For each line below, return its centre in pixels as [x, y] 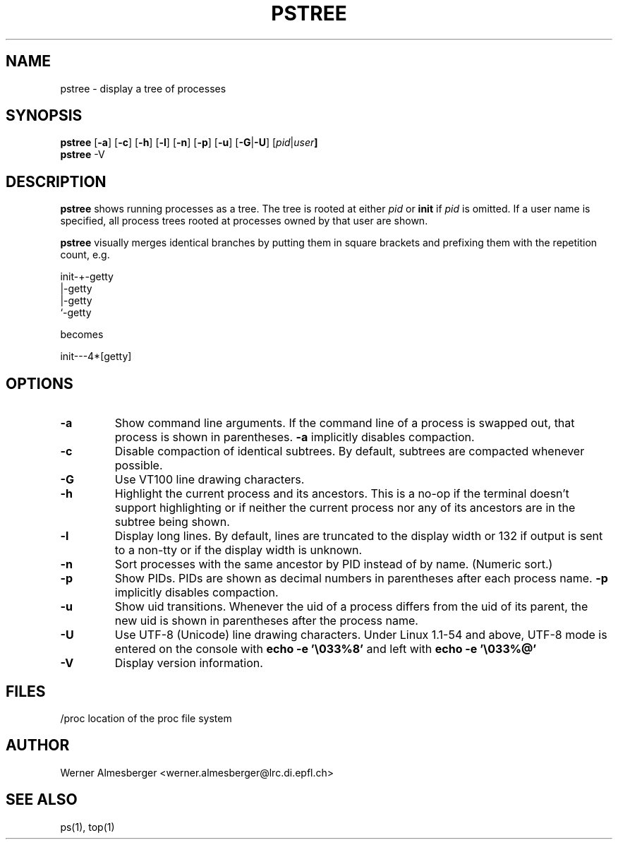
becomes [82, 335]
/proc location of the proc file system [146, 718]
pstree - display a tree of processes [143, 88]
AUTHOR [38, 745]
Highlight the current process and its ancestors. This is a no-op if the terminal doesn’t [342, 494]
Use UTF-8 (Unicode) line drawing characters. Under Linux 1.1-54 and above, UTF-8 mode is [361, 635]
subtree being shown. [172, 522]
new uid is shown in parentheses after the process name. [266, 621]
